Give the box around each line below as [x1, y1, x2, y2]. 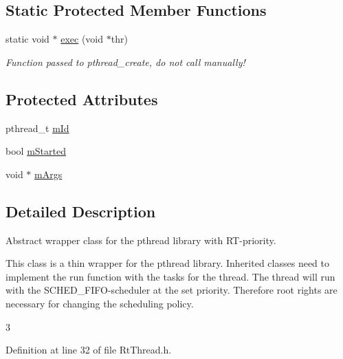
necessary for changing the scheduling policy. [5, 296, 194, 310]
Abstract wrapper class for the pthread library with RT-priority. [5, 232, 276, 247]
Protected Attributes [5, 88, 158, 109]
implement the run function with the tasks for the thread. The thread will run [5, 269, 335, 283]
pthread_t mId [5, 120, 69, 135]
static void [5, 32, 49, 46]
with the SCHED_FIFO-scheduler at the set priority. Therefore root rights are [5, 283, 338, 297]
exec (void [60, 32, 104, 46]
